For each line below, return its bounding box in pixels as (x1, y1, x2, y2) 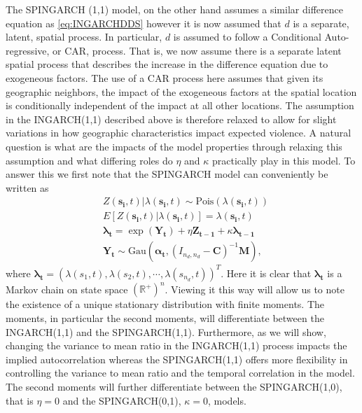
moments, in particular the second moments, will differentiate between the (6, 311, 324, 325)
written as (6, 180, 49, 195)
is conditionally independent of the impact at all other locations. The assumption (6, 98, 354, 113)
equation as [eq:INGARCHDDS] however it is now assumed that (6, 15, 281, 30)
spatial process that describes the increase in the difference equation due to (6, 57, 328, 71)
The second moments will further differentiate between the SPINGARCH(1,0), (6, 379, 342, 393)
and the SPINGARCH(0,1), (62, 393, 181, 407)
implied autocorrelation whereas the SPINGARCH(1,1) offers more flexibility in (6, 351, 348, 366)
